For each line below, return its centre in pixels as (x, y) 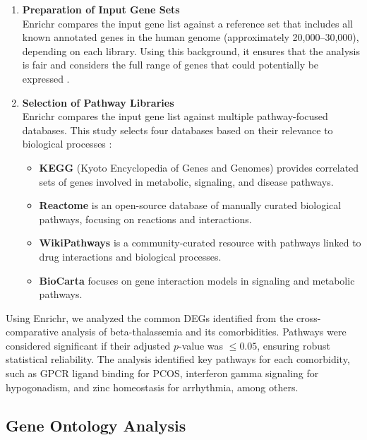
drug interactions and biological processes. (130, 256)
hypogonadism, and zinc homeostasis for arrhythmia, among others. (152, 387)
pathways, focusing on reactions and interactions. (145, 219)
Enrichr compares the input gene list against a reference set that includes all (187, 23)
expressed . (46, 78)
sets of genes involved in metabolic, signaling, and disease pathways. (186, 181)
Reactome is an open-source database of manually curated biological (190, 205)
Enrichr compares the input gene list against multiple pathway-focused (175, 116)
